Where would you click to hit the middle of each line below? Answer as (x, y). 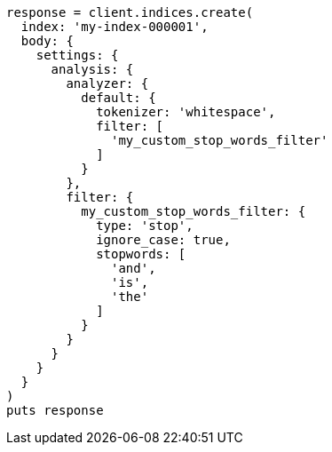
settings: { (77, 55)
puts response (55, 410)
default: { (119, 98)
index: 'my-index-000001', (115, 27)
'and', (134, 268)
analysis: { (92, 69)
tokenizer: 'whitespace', (186, 112)
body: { (47, 41)
